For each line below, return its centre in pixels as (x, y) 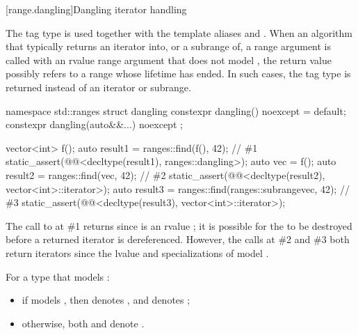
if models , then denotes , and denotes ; (106, 300)
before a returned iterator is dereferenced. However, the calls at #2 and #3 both (178, 239)
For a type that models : (58, 276)
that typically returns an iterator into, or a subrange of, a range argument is (169, 46)
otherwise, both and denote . (83, 323)
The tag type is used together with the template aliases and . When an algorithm (179, 32)
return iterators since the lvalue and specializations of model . (137, 252)
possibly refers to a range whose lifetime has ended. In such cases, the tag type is (178, 73)
